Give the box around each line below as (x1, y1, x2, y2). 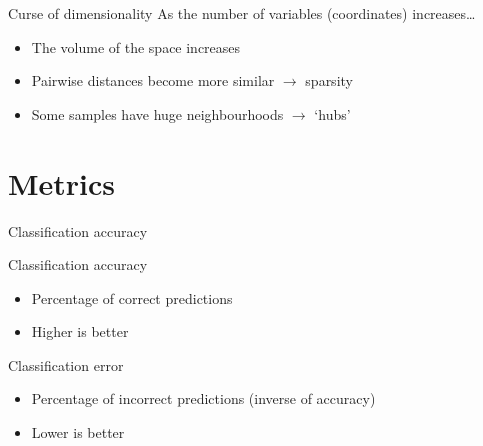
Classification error (8, 354, 124, 375)
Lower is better (31, 422, 125, 443)
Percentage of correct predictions (31, 287, 233, 308)
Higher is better (31, 321, 129, 342)
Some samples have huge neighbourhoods (31, 103, 284, 124)
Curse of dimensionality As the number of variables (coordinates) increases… (8, 3, 476, 23)
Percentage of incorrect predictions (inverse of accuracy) (31, 388, 376, 409)
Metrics (8, 162, 116, 203)
